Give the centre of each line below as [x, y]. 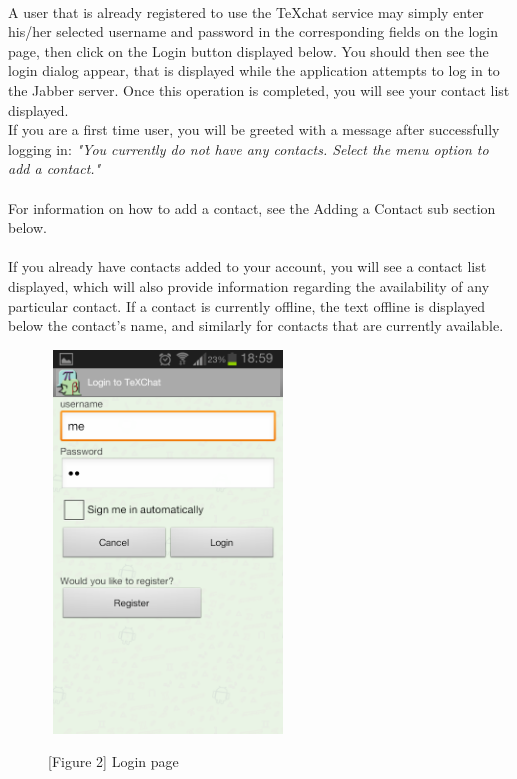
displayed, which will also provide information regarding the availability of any [249, 285]
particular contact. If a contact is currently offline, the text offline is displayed [247, 305]
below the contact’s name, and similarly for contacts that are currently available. [256, 325]
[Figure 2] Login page [113, 761]
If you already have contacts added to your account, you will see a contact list [247, 266]
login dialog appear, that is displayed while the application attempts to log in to [254, 70]
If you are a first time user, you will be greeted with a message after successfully [254, 129]
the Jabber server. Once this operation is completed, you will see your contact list [259, 89]
